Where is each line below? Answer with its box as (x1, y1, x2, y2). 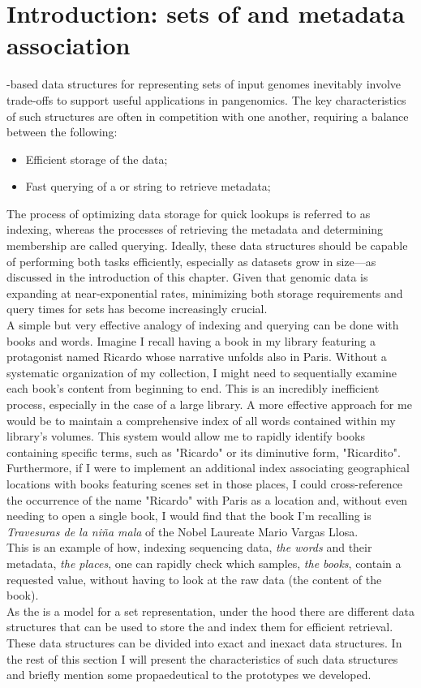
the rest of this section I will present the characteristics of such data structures (6, 650, 398, 667)
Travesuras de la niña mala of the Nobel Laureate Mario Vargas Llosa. (6, 522, 359, 540)
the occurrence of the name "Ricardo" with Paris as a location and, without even (6, 491, 408, 508)
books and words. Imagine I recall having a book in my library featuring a (6, 332, 376, 349)
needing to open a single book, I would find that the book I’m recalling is (6, 507, 372, 524)
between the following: (6, 123, 118, 140)
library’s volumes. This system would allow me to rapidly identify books (6, 428, 365, 445)
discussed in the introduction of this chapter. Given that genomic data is (6, 269, 368, 286)
